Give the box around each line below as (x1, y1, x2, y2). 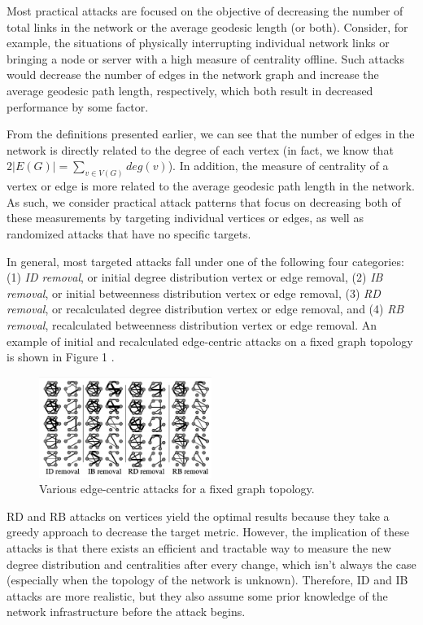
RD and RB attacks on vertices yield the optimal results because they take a (7, 507, 390, 524)
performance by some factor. (7, 98, 149, 115)
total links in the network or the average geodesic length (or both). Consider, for (7, 18, 408, 35)
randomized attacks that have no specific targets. (7, 225, 251, 242)
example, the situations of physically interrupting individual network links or (7, 34, 390, 51)
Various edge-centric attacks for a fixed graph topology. (39, 480, 315, 497)
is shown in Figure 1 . (7, 348, 115, 365)
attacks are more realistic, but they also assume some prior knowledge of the (7, 587, 388, 604)
